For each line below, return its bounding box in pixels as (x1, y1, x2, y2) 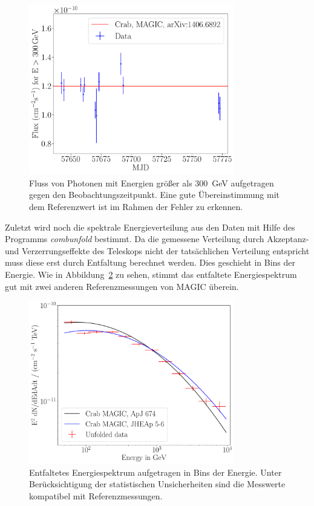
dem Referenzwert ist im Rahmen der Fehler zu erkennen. (29, 200, 243, 212)
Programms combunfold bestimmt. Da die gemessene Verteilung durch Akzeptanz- (5, 232, 309, 245)
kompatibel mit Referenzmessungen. (29, 489, 163, 502)
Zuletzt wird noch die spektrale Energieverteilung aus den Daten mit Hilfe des (5, 220, 295, 233)
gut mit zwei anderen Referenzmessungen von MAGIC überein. (5, 280, 239, 292)
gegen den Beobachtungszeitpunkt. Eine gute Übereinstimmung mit (29, 188, 280, 201)
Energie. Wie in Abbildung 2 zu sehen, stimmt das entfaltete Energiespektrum (5, 268, 297, 280)
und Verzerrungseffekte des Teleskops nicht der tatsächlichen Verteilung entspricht (5, 244, 310, 257)
